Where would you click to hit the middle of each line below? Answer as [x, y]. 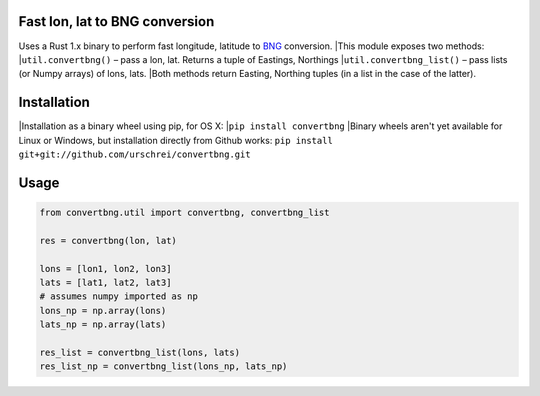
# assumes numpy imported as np [119, 296]
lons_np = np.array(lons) [103, 310]
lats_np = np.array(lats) [103, 324]
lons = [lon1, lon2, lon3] [105, 268]
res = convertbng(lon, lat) [108, 240]
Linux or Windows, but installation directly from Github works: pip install [176, 140]
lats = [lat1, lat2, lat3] [105, 282]
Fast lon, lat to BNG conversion [116, 21]
